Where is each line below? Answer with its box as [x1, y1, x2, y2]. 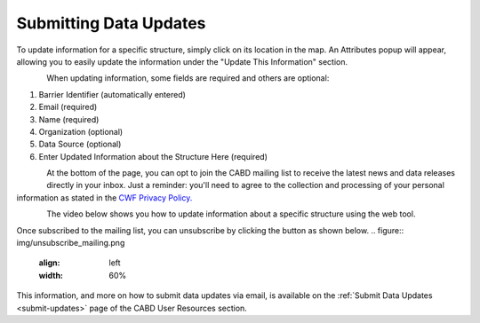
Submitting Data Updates [16, 13, 206, 33]
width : [38, 270, 64, 280]
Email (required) [38, 102, 98, 113]
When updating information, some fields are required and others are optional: [46, 73, 330, 83]
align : [38, 257, 60, 268]
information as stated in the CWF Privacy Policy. [16, 192, 193, 203]
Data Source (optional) [38, 138, 122, 150]
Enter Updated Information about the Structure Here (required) [38, 151, 268, 161]
